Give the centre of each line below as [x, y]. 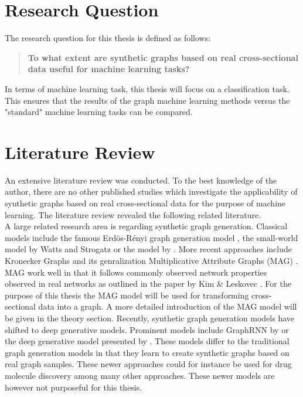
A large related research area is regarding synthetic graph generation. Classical [146, 226]
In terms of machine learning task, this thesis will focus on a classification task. [147, 88]
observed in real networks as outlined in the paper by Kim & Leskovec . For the [148, 284]
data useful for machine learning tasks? [109, 69]
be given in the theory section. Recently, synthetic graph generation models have [150, 318]
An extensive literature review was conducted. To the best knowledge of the [141, 180]
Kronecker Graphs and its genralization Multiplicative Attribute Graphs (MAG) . [151, 260]
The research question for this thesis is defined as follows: [108, 38]
